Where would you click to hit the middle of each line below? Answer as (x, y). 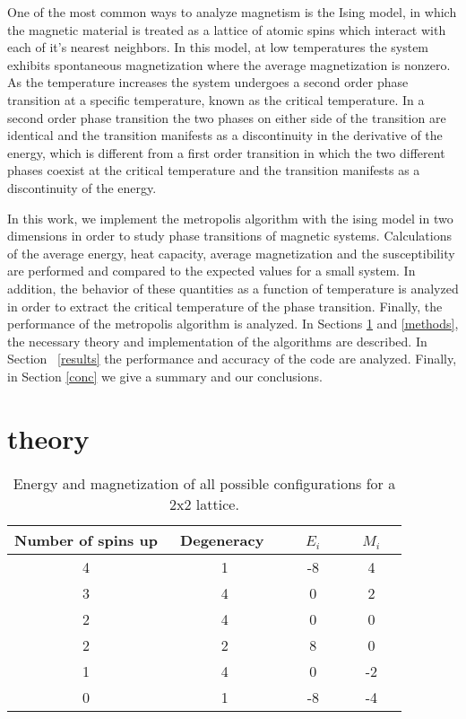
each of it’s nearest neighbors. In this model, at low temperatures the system (218, 47)
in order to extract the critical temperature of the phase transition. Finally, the (225, 306)
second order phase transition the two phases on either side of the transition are (227, 117)
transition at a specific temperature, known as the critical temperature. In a (216, 99)
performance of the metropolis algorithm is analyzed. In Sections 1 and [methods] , (233, 324)
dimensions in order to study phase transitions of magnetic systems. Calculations (229, 236)
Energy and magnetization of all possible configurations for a (204, 483)
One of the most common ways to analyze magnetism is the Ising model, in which (232, 12)
